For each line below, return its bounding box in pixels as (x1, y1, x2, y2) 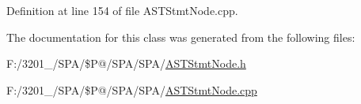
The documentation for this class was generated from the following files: (6, 28, 355, 45)
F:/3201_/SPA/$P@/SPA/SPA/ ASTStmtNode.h (6, 55, 246, 72)
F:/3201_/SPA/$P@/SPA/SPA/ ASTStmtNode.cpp (6, 81, 257, 98)
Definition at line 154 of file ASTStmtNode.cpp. (6, 2, 238, 18)
